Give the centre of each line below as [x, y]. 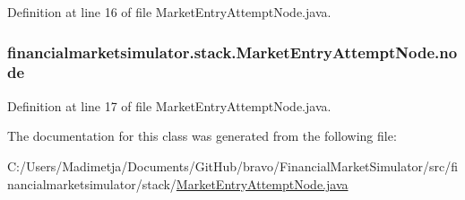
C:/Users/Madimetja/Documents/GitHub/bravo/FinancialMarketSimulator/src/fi [233, 165]
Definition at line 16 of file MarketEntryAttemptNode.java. [169, 12]
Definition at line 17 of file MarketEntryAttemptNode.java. [169, 105]
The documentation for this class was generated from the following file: [202, 136]
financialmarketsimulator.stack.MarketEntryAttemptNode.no [232, 52]
